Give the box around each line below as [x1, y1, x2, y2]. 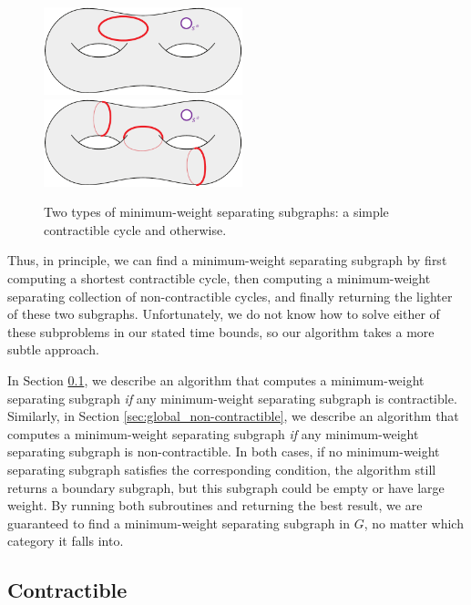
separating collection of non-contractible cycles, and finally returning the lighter [7, 286, 453, 305]
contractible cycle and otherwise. [44, 220, 227, 239]
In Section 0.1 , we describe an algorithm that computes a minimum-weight [7, 370, 425, 389]
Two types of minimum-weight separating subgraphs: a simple [44, 202, 389, 221]
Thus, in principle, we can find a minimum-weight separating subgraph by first [7, 251, 447, 270]
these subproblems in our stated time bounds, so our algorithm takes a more [7, 322, 435, 341]
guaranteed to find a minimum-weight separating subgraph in [7, 513, 350, 532]
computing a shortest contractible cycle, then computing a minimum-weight [7, 268, 431, 287]
